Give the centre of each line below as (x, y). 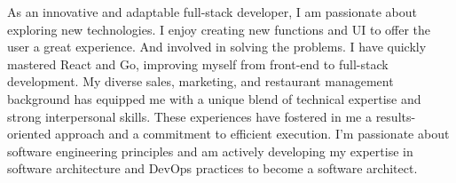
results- (396, 116)
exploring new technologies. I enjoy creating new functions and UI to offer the (219, 29)
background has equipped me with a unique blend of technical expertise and (214, 98)
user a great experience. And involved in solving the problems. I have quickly (217, 47)
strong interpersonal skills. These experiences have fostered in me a (189, 116)
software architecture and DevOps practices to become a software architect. (212, 168)
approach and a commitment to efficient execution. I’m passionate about (252, 134)
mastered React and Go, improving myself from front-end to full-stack (198, 64)
